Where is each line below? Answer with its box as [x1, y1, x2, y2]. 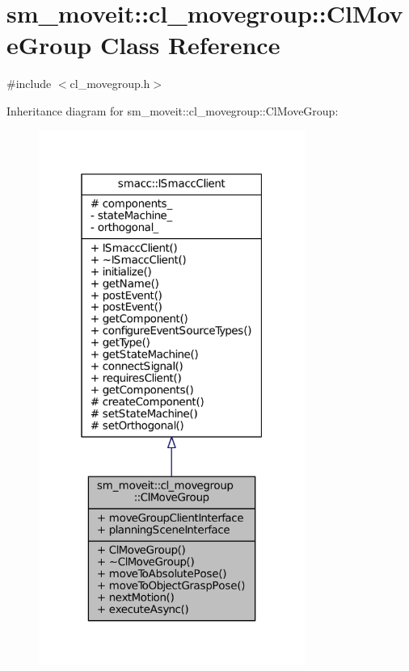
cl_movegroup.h [70, 75, 150, 92]
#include [6, 75, 52, 92]
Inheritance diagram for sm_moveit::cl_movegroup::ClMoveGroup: [6, 102, 339, 119]
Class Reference [99, 28, 280, 61]
